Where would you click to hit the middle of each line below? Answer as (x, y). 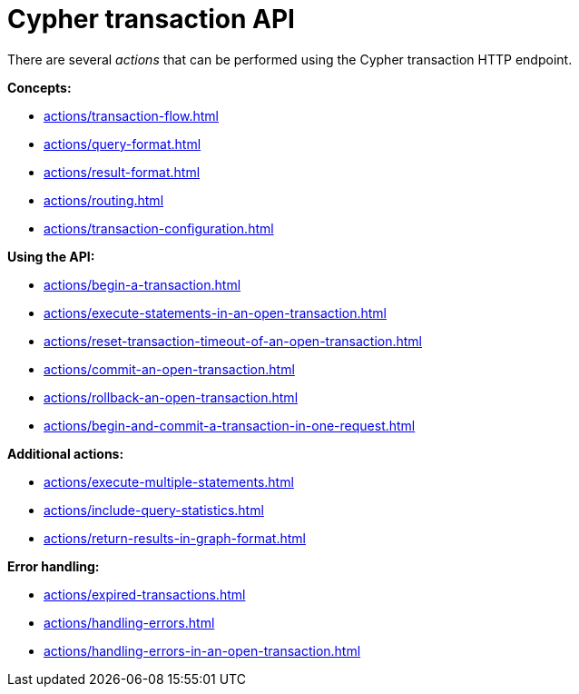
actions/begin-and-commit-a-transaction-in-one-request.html (230, 425)
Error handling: (54, 566)
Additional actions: (66, 453)
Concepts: (39, 87)
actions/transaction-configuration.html (159, 228)
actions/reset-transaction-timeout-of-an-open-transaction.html (233, 341)
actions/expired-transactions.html (145, 594)
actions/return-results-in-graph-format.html (175, 538)
